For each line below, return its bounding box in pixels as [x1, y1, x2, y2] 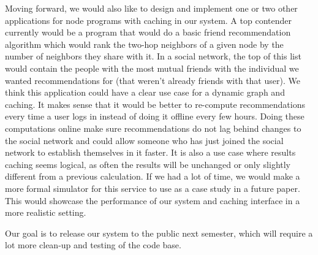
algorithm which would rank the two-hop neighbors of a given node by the [5, 37, 284, 50]
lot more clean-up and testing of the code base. [5, 238, 181, 251]
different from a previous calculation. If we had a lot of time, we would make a [5, 170, 300, 183]
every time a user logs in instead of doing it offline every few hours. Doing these [5, 110, 305, 123]
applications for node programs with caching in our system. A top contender [5, 13, 292, 26]
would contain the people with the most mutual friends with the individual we [5, 61, 299, 74]
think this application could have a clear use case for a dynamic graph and [5, 86, 285, 99]
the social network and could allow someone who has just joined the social [5, 134, 284, 147]
